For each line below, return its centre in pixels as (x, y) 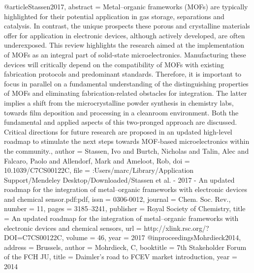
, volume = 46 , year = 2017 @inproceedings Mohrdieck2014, (151, 237)
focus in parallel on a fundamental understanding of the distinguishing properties (126, 83)
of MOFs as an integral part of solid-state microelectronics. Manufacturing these (125, 54)
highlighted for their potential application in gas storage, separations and (114, 16)
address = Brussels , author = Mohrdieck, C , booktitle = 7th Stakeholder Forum (125, 247)
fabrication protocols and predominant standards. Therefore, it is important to (123, 74)
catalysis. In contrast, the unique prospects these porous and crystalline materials (127, 26)
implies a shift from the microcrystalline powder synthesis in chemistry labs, (119, 102)
